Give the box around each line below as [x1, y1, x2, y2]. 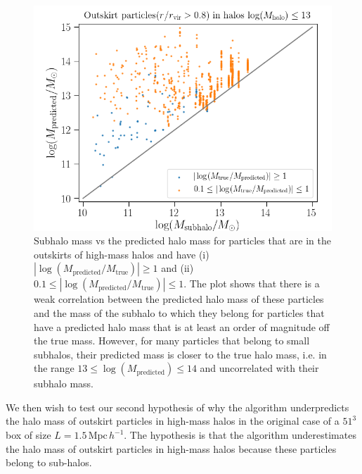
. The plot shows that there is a [183, 276, 320, 291]
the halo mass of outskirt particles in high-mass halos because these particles [6, 441, 337, 456]
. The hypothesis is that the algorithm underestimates [124, 428, 356, 442]
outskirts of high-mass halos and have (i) [34, 247, 209, 261]
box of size [6, 428, 51, 442]
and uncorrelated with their [200, 361, 319, 375]
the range [34, 361, 75, 375]
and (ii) [161, 261, 194, 275]
